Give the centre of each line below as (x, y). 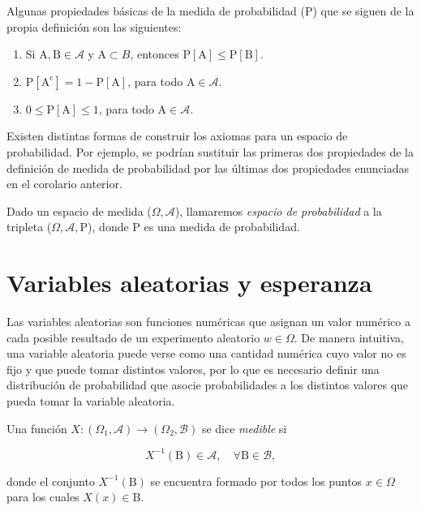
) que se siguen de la (363, 11)
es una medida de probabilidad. (222, 227)
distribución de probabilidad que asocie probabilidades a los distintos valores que (208, 385)
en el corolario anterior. (64, 184)
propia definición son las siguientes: (94, 26)
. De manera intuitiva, (349, 337)
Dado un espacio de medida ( (79, 210)
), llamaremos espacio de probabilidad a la (278, 210)
